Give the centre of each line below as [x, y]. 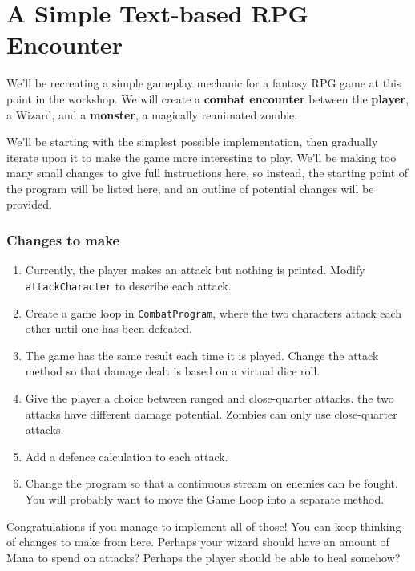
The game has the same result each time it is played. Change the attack [202, 355]
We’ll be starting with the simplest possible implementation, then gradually [192, 142]
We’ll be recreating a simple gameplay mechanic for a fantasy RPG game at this [204, 83]
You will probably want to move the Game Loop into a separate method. [205, 498]
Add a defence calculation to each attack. [127, 456]
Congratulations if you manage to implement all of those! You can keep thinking [204, 526]
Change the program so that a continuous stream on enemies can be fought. [212, 483]
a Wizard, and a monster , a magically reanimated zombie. [152, 114]
